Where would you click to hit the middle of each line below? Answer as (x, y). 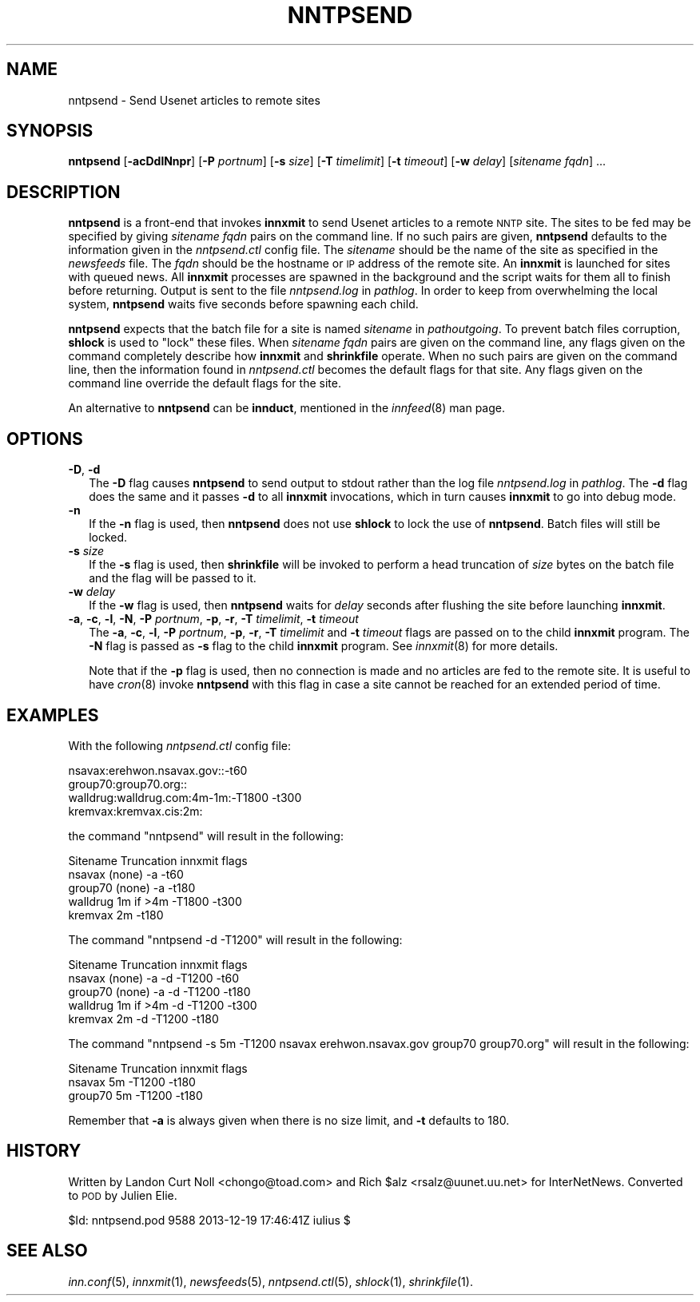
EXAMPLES (53, 715)
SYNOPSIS (50, 131)
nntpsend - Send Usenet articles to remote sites (194, 100)
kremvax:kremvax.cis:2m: (135, 811)
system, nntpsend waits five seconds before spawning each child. (243, 304)
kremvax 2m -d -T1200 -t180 (143, 1018)
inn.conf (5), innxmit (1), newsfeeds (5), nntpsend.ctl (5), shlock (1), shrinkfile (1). (270, 1281)
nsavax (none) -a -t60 (126, 874)
